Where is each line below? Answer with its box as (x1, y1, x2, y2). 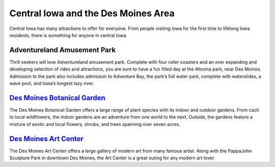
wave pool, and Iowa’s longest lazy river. (9, 80, 94, 86)
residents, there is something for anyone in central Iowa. (9, 32, 127, 38)
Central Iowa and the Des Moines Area (9, 8, 175, 19)
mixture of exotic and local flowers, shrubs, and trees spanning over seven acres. (9, 121, 180, 127)
